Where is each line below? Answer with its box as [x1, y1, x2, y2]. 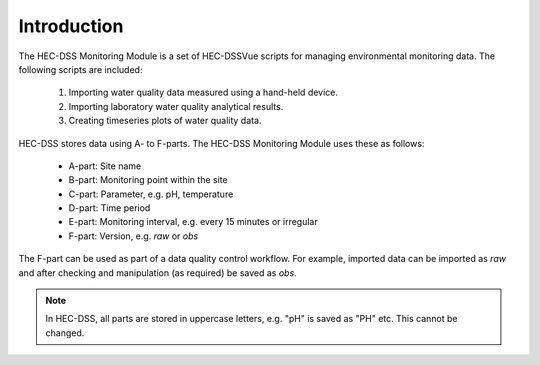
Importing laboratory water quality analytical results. [68, 100, 284, 112]
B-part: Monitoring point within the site [68, 174, 229, 186]
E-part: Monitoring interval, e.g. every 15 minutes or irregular [68, 216, 319, 228]
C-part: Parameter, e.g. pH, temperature [68, 188, 234, 200]
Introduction [18, 15, 124, 37]
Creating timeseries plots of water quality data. [68, 115, 262, 127]
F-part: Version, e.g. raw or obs [68, 230, 199, 242]
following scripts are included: [18, 63, 143, 75]
